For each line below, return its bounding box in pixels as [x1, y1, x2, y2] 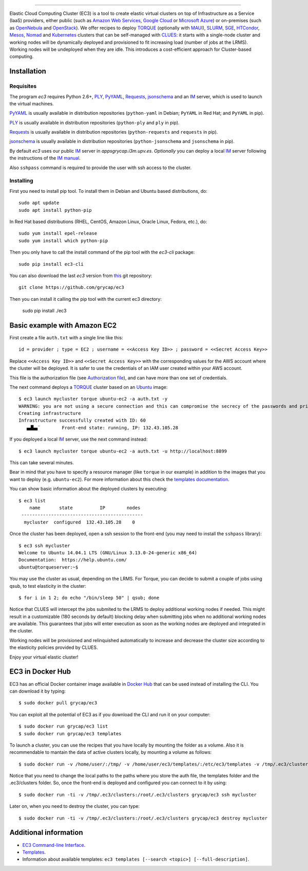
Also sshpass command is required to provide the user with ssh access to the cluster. [9, 165, 192, 171]
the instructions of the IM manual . [9, 155, 81, 161]
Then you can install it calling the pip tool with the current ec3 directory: [9, 296, 162, 302]
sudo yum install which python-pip [18, 238, 108, 244]
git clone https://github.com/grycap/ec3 [18, 284, 124, 291]
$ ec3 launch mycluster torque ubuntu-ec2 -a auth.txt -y [18, 396, 168, 402]
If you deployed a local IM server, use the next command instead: [9, 436, 148, 442]
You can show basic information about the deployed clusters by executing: [9, 486, 168, 492]
